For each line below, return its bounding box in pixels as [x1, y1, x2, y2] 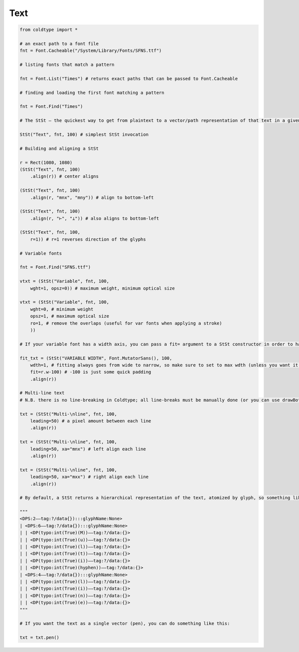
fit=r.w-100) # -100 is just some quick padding [30, 369, 151, 375]
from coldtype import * [19, 27, 78, 32]
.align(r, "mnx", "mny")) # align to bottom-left [30, 195, 154, 200]
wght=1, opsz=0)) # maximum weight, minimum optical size [30, 285, 175, 291]
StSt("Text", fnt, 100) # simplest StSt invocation [19, 132, 149, 137]
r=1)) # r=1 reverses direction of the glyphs [30, 236, 147, 242]
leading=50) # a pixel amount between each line [30, 418, 151, 424]
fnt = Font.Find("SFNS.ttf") [19, 265, 91, 270]
